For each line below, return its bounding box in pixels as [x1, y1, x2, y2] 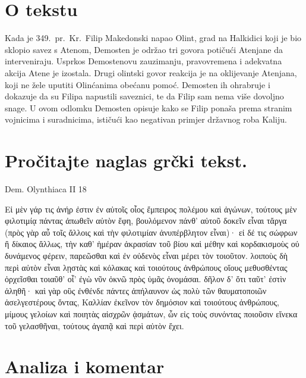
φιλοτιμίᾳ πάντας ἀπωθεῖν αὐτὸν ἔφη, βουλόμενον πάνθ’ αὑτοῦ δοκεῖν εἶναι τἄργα [5, 214, 287, 227]
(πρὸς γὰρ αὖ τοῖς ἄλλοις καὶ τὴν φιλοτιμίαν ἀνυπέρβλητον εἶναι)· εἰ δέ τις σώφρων [5, 226, 298, 238]
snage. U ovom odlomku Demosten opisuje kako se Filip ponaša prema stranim [5, 101, 292, 114]
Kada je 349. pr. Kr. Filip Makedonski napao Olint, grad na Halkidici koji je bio [5, 32, 302, 44]
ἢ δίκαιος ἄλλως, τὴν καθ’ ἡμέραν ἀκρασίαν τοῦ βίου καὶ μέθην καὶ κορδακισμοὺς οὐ [5, 238, 299, 250]
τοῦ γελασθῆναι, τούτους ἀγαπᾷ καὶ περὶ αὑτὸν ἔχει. [5, 319, 184, 332]
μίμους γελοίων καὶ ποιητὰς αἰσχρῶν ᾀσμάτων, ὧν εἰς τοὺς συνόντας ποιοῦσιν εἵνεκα [5, 307, 298, 320]
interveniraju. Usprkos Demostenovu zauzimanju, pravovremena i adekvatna [5, 55, 282, 67]
